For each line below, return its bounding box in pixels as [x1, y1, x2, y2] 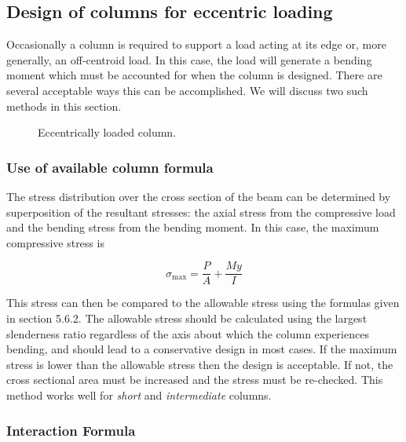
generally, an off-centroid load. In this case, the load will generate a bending [6, 51, 372, 68]
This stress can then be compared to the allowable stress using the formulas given [6, 294, 400, 311]
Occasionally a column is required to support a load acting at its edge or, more [6, 36, 386, 53]
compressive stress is [6, 234, 104, 250]
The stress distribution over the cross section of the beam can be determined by [6, 188, 391, 204]
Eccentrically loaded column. [38, 124, 177, 141]
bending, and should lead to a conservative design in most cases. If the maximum [6, 341, 397, 357]
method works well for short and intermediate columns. [6, 386, 272, 403]
